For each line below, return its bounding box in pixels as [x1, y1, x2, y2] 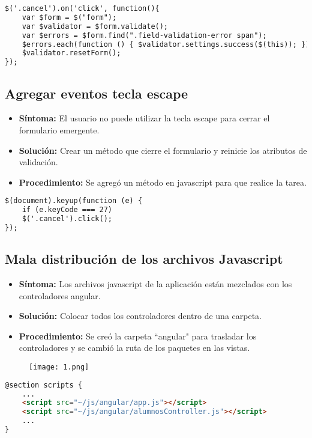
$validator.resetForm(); [22, 49, 121, 58]
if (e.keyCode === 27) [22, 205, 112, 214]
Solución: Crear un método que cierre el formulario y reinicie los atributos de [19, 144, 307, 156]
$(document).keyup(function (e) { [5, 196, 143, 205]
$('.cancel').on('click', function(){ [5, 4, 160, 13]
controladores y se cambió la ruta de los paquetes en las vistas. [19, 341, 250, 354]
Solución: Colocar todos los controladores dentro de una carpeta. [19, 309, 262, 322]
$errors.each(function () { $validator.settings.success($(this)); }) [22, 40, 310, 49]
